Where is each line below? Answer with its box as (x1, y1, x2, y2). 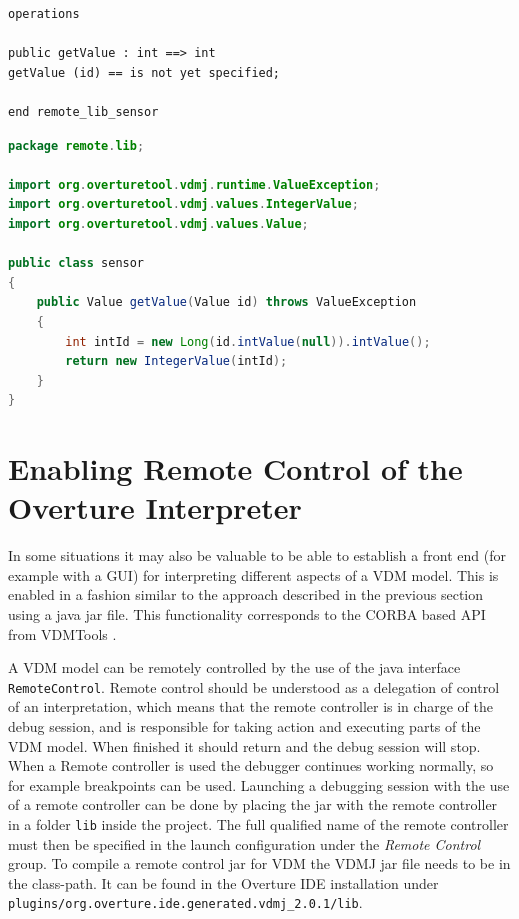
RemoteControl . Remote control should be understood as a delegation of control (8, 676, 500, 697)
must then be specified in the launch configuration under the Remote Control (8, 833, 481, 854)
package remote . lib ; (8, 138, 145, 153)
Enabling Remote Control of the (8, 448, 463, 489)
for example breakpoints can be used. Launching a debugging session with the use (8, 774, 510, 795)
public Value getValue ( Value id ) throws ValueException (36, 295, 417, 310)
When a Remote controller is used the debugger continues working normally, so (8, 755, 494, 776)
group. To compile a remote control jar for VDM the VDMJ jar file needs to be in (8, 853, 511, 874)
